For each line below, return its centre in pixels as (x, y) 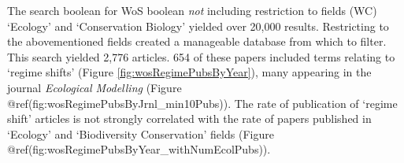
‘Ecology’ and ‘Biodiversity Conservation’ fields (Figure (141, 133)
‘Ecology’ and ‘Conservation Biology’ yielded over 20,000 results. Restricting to (198, 26)
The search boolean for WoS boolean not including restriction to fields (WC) (192, 10)
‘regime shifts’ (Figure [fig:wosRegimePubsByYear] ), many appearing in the (189, 72)
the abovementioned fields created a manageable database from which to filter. (197, 41)
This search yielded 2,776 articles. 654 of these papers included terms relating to (201, 56)
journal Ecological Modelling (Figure (95, 87)
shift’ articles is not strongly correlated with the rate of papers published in (189, 119)
